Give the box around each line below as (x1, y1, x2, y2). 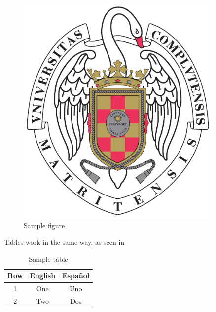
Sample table (29, 253, 68, 264)
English (30, 271, 56, 281)
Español (62, 271, 90, 281)
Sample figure (24, 220, 65, 231)
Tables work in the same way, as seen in (4, 237, 125, 247)
